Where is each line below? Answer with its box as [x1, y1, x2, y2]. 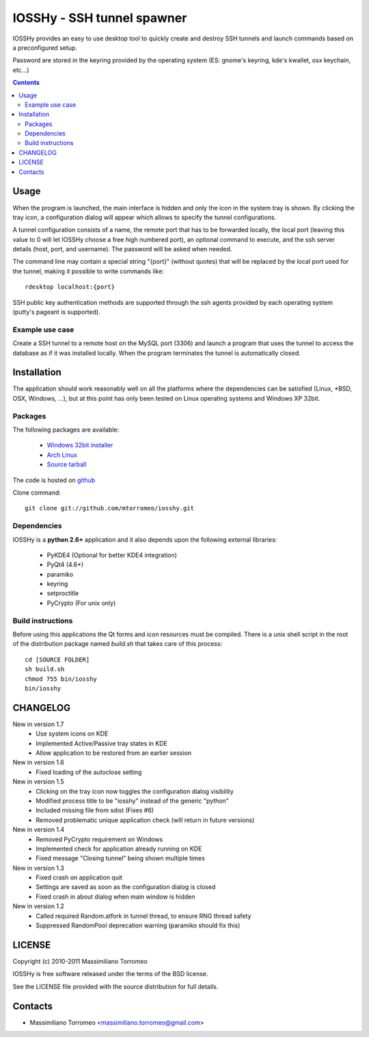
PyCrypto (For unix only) [46, 599, 116, 607]
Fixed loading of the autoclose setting [36, 768, 142, 776]
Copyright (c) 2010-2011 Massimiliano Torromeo [12, 957, 148, 965]
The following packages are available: [12, 425, 120, 434]
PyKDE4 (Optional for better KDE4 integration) [46, 551, 178, 559]
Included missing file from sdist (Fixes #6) [36, 806, 154, 814]
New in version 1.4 [12, 825, 65, 834]
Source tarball [46, 460, 87, 468]
